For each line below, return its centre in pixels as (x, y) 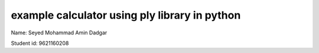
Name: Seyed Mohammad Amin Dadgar (59, 33)
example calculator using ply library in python (126, 15)
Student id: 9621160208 (40, 43)
